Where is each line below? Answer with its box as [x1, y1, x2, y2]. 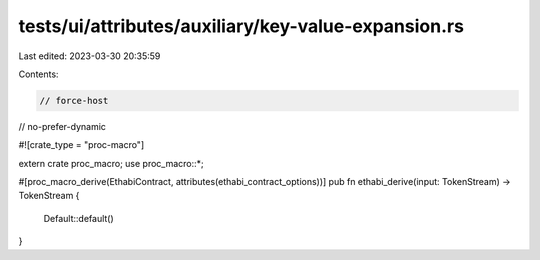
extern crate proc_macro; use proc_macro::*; [18, 157, 204, 169]
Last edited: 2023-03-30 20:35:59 [18, 50, 161, 62]
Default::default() [43, 212, 114, 224]
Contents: [18, 68, 59, 80]
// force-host [39, 95, 109, 106]
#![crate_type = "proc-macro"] [18, 139, 145, 151]
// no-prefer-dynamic [18, 120, 107, 132]
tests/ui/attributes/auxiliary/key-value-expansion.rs [18, 15, 465, 37]
